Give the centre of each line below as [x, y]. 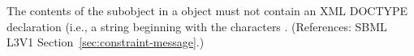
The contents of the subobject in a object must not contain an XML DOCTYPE [207, 10]
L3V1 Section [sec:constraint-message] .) [106, 42]
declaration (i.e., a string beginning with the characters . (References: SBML [197, 26]
